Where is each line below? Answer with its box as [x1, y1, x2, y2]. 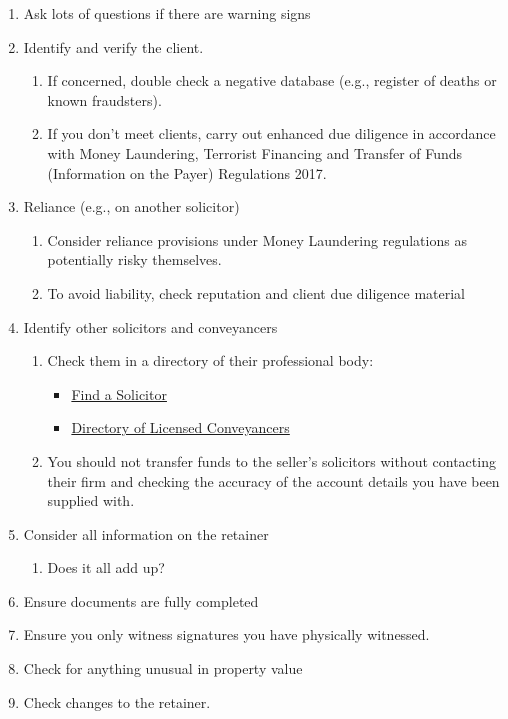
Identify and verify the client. [23, 36, 204, 57]
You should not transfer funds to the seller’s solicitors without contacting [47, 450, 496, 471]
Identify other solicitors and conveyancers [23, 316, 278, 337]
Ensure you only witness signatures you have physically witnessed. [23, 624, 430, 645]
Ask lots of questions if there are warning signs [23, 3, 311, 23]
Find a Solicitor [71, 383, 167, 404]
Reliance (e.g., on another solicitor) [23, 196, 240, 217]
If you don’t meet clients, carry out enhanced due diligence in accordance [47, 123, 496, 144]
